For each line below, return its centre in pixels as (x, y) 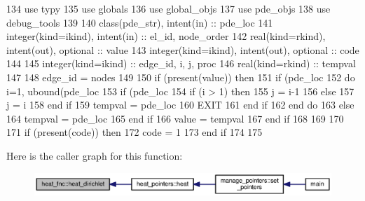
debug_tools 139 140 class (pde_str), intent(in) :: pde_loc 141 (140, 22)
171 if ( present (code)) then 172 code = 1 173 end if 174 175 (135, 132)
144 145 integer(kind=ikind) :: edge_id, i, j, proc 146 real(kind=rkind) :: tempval (181, 63)
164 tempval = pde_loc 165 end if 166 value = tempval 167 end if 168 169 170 (175, 118)
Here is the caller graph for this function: (95, 155)
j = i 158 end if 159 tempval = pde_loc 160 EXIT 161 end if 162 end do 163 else (180, 105)
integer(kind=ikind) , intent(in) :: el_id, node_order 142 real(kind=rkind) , (166, 36)
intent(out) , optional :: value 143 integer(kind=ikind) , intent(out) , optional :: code (183, 49)
